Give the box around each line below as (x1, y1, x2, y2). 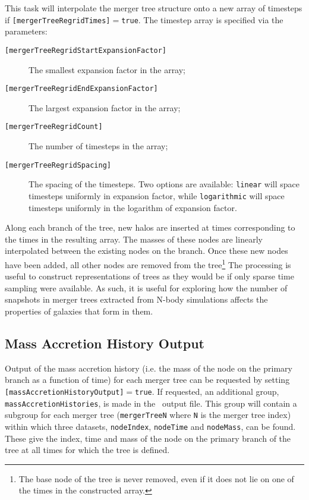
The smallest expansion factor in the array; (29, 63, 186, 76)
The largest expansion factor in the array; (29, 101, 181, 114)
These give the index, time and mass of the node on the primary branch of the (5, 432, 291, 444)
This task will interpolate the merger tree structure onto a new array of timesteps (5, 2, 302, 14)
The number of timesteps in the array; (29, 140, 168, 152)
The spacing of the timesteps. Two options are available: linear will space (29, 178, 299, 190)
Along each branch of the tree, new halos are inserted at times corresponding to (5, 221, 295, 234)
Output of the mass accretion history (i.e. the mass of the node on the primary (5, 361, 292, 374)
